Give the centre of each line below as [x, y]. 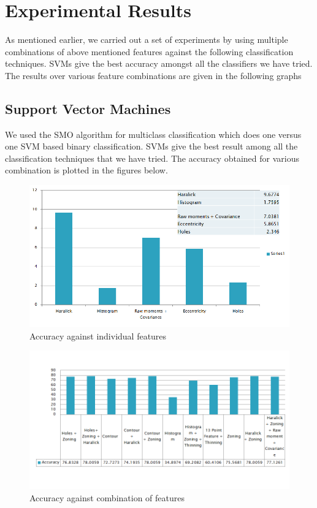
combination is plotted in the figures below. [86, 170]
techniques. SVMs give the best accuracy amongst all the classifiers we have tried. [159, 63]
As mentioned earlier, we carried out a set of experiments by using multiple [147, 40]
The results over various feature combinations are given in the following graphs [153, 75]
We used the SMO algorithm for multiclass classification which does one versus [153, 134]
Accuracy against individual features [98, 336]
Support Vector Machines [88, 108]
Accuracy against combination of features [107, 497]
